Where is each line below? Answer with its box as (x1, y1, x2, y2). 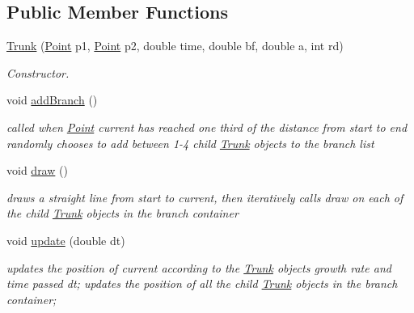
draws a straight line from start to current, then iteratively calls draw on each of (6, 188, 403, 205)
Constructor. (6, 64, 70, 81)
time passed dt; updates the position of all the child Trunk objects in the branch (6, 275, 398, 292)
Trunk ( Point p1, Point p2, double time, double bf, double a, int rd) (6, 37, 344, 54)
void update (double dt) (6, 231, 125, 248)
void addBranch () (6, 91, 98, 108)
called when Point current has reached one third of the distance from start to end (6, 118, 408, 135)
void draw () (6, 162, 68, 179)
